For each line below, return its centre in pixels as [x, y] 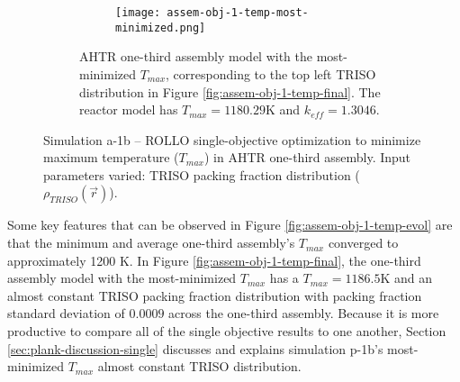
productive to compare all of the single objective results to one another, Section [227, 331]
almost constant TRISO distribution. [199, 366]
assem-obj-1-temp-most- [238, 13]
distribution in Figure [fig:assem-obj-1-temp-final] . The [230, 91]
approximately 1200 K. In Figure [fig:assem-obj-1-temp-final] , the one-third [214, 260]
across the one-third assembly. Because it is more [304, 313]
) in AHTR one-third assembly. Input [307, 157]
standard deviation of [66, 313]
